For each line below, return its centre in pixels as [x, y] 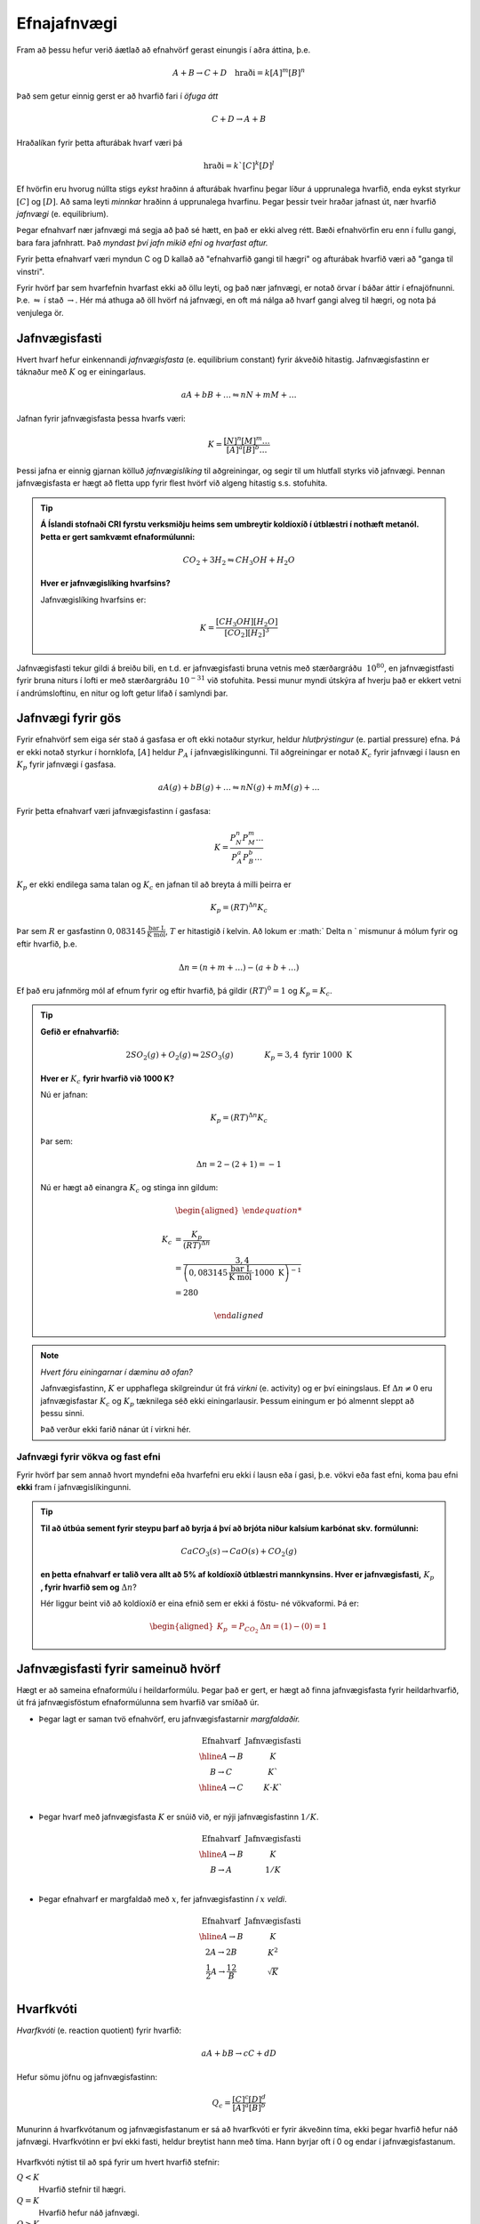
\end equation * [272, 1211]
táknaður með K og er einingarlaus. [81, 372]
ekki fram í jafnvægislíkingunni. [74, 1487]
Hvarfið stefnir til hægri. [82, 2189]
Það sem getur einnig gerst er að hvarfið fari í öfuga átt [117, 96]
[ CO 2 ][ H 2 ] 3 [247, 633]
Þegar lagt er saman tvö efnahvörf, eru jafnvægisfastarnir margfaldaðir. [169, 1719]
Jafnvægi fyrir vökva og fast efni [88, 1457]
